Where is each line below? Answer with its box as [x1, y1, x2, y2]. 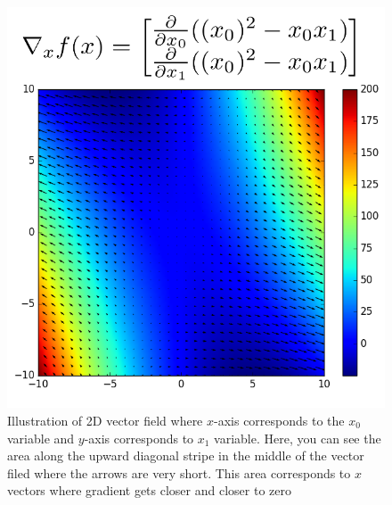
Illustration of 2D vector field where [7, 411, 203, 429]
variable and [7, 428, 75, 447]
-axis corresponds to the [214, 411, 345, 429]
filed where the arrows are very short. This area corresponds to [7, 463, 351, 482]
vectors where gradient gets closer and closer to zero [7, 481, 291, 500]
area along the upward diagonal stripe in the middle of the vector [7, 446, 364, 465]
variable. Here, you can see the [214, 428, 381, 447]
